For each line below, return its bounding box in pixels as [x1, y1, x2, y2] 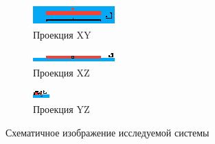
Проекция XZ [33, 65, 90, 79]
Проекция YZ [33, 101, 90, 116]
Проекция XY [33, 27, 91, 41]
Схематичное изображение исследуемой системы [5, 125, 210, 139]
